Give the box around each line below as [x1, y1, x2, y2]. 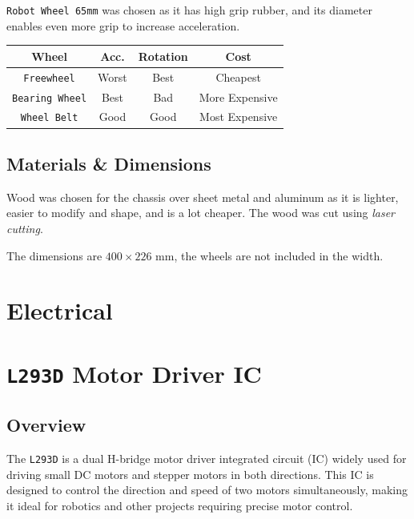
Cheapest [215, 68, 261, 85]
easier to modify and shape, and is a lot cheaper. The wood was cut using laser [6, 204, 396, 221]
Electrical [6, 294, 113, 327]
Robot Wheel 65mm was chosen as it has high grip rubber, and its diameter [6, 2, 372, 18]
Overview [6, 412, 86, 437]
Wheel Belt [20, 112, 78, 124]
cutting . [6, 219, 43, 236]
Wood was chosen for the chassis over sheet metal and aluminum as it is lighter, [6, 188, 399, 205]
